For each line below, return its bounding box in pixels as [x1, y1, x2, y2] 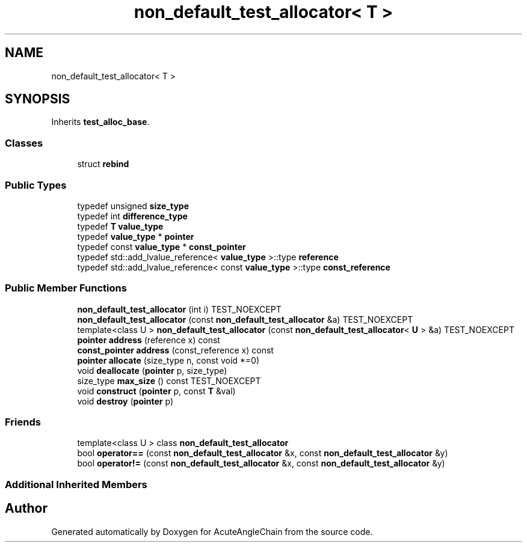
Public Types [5, 179, 67, 191]
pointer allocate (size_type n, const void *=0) [77, 355, 260, 365]
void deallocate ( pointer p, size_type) [77, 365, 227, 376]
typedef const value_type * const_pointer [77, 241, 246, 252]
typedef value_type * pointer [77, 231, 194, 242]
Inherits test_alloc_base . [51, 117, 150, 127]
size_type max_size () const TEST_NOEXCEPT [77, 375, 261, 386]
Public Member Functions [5, 282, 127, 295]
